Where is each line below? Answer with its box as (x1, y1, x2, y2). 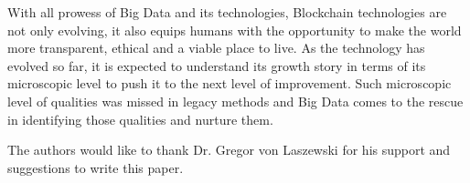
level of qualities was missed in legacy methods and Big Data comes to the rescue (7, 91, 464, 110)
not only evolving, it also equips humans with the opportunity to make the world (7, 20, 462, 39)
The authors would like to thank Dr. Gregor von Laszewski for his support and (7, 140, 451, 159)
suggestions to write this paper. (7, 158, 184, 177)
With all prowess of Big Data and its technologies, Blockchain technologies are (7, 3, 447, 21)
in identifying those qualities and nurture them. (7, 109, 273, 128)
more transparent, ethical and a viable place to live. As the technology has (7, 38, 425, 57)
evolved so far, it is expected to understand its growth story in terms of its (7, 56, 426, 75)
